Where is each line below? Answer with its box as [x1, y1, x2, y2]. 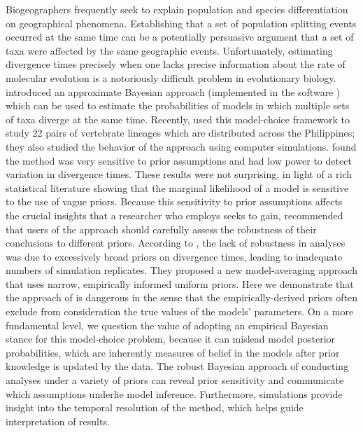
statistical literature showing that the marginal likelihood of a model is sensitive [6, 180, 349, 195]
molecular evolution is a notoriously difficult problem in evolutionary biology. [6, 70, 336, 85]
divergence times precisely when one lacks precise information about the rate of [6, 57, 346, 71]
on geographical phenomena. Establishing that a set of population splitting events [6, 15, 357, 30]
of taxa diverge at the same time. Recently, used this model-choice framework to [6, 111, 350, 126]
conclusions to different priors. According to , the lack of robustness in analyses [6, 235, 346, 250]
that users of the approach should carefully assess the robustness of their [6, 221, 317, 236]
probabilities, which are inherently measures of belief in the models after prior [6, 345, 340, 359]
